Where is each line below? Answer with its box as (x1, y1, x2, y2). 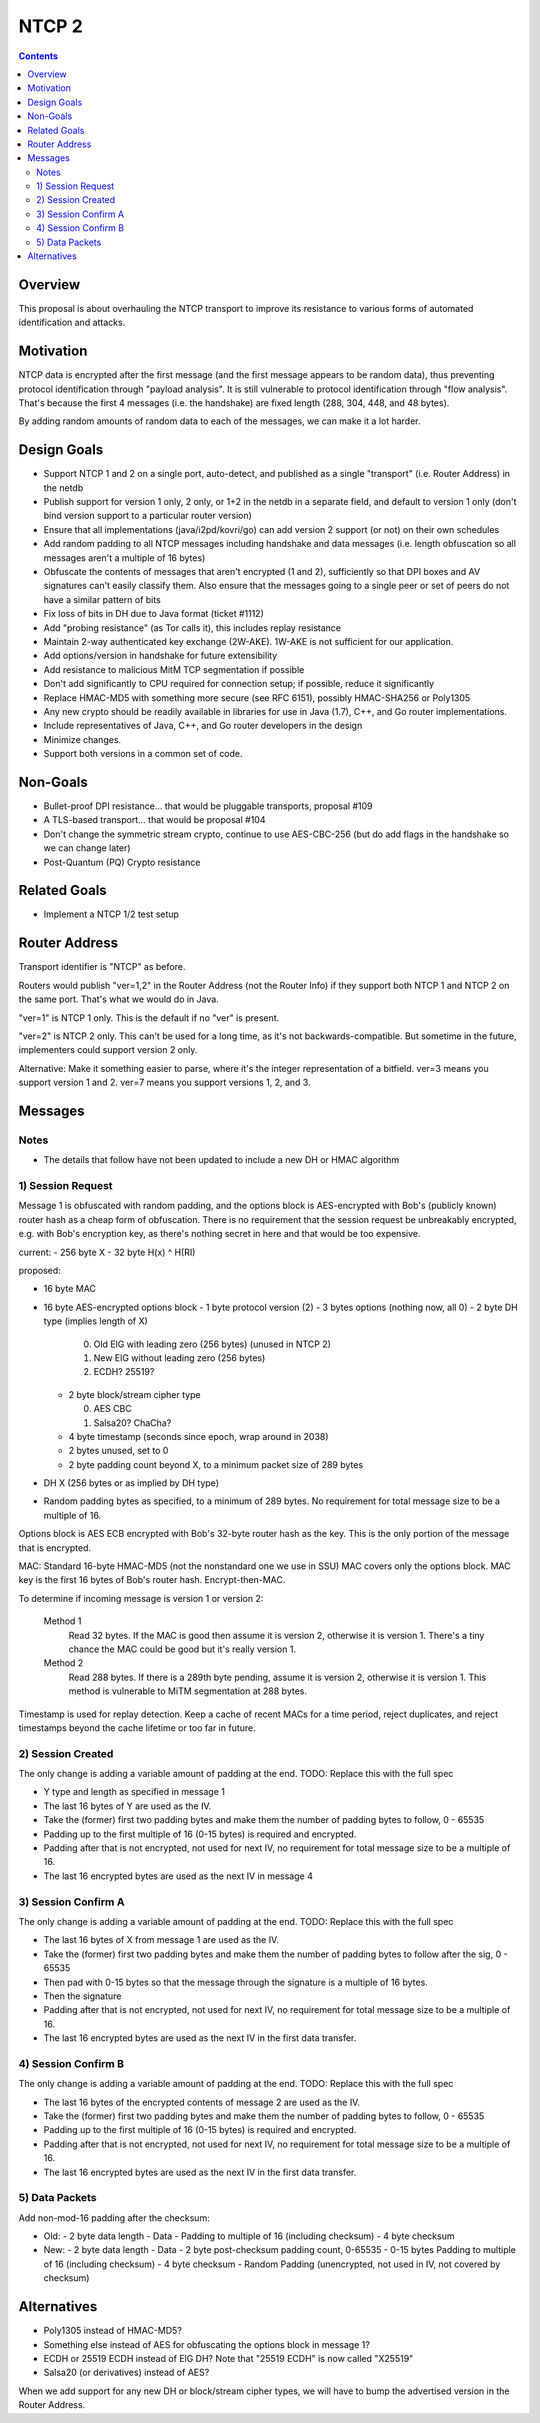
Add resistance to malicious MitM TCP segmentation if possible (43, 663, 305, 675)
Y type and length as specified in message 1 (43, 1786, 225, 1798)
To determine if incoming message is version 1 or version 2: (18, 1592, 264, 1604)
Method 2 (43, 1657, 84, 1669)
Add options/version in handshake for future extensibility (43, 650, 278, 662)
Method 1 (43, 1615, 82, 1627)
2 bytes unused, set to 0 (68, 1445, 169, 1457)
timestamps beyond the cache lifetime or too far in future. (18, 1721, 257, 1734)
